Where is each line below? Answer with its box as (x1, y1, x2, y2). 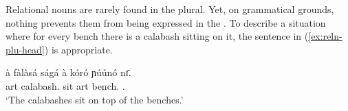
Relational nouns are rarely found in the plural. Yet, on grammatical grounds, (6, 2, 334, 16)
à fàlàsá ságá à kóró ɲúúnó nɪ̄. (6, 65, 131, 79)
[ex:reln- (308, 29, 342, 43)
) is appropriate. (44, 42, 113, 56)
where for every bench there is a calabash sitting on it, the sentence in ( (6, 29, 309, 43)
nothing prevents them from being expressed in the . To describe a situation (6, 15, 326, 29)
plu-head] (6, 42, 45, 56)
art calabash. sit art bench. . (6, 78, 125, 92)
